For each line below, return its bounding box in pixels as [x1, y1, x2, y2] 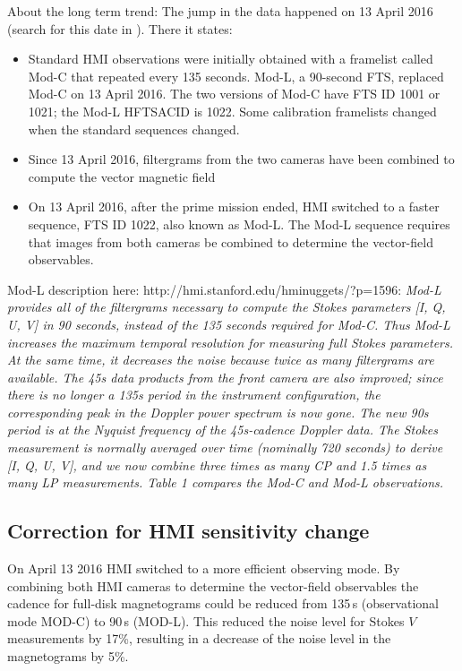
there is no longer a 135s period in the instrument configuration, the [7, 385, 381, 404]
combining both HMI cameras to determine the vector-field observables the [7, 576, 419, 595]
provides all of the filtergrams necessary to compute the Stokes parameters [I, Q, [7, 297, 446, 316]
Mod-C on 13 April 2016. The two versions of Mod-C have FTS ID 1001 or [28, 84, 441, 103]
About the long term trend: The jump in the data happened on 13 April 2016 [7, 2, 433, 20]
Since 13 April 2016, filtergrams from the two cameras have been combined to [28, 150, 455, 168]
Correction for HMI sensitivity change [7, 517, 370, 545]
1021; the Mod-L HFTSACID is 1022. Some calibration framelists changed [28, 101, 437, 120]
